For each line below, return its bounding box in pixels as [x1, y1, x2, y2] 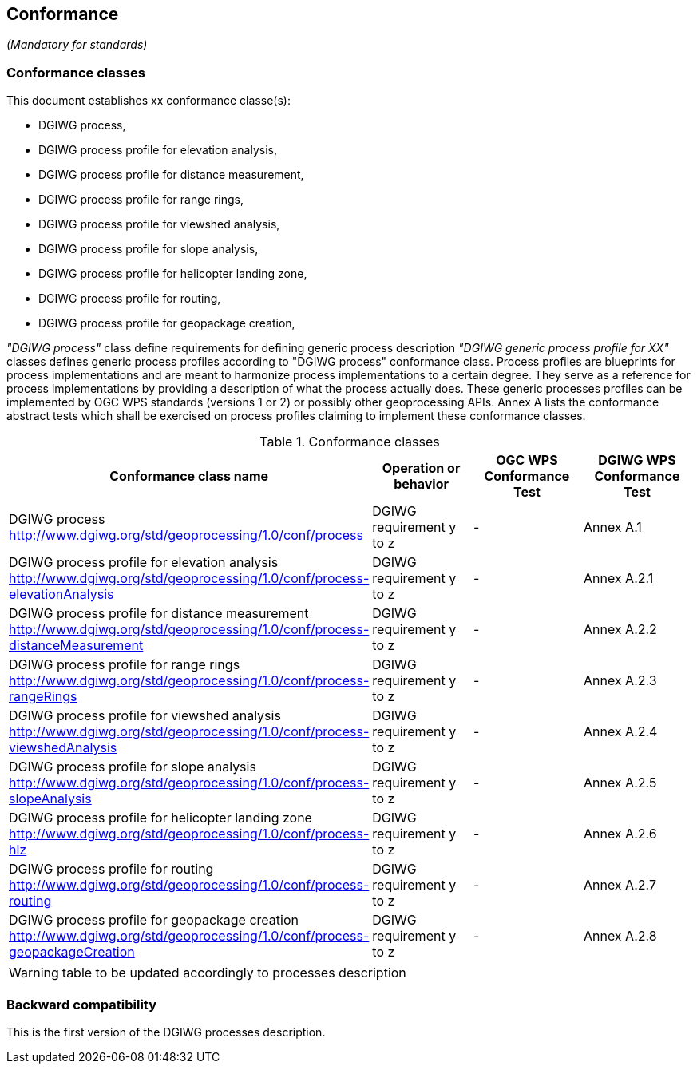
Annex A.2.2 [583, 621, 657, 638]
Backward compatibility [6, 996, 157, 1013]
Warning [9, 965, 59, 981]
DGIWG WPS [598, 452, 676, 469]
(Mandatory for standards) [6, 38, 148, 52]
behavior [394, 476, 449, 493]
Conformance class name [109, 468, 269, 485]
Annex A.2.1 [583, 570, 654, 587]
